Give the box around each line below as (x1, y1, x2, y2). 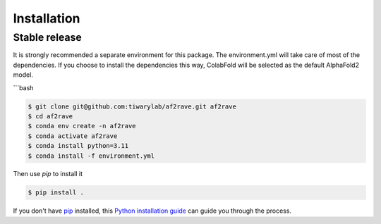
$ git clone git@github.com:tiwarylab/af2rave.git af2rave (28, 102, 236, 111)
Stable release (13, 31, 83, 44)
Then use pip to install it (13, 170, 83, 178)
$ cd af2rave (28, 112, 73, 120)
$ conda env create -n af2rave (28, 122, 137, 130)
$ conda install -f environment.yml (28, 151, 155, 160)
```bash (13, 83, 34, 92)
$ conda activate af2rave (28, 132, 118, 140)
